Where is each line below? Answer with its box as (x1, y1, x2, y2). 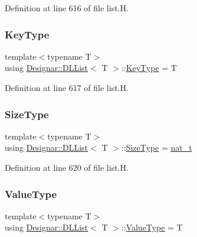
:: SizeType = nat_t (121, 141, 192, 154)
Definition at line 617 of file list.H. (5, 82, 129, 93)
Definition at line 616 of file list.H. (5, 2, 129, 14)
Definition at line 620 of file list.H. (5, 161, 129, 173)
